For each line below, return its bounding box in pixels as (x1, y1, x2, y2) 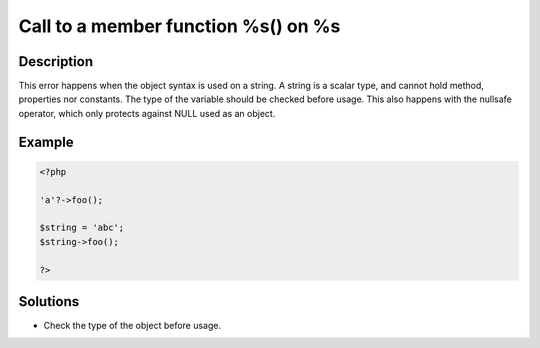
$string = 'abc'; (39, 222, 125, 234)
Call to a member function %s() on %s (18, 15, 341, 37)
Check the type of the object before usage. (43, 320, 222, 332)
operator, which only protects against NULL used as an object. (18, 107, 276, 119)
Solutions (18, 293, 80, 310)
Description (18, 53, 94, 70)
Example (18, 133, 74, 150)
